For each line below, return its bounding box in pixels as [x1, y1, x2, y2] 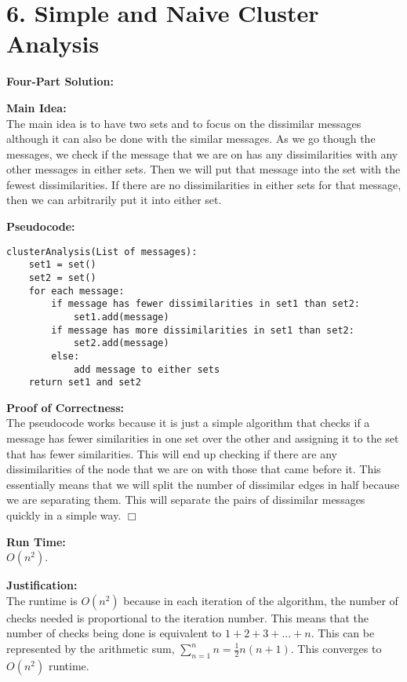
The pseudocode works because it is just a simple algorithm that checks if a [6, 414, 370, 431]
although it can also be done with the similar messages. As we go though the [6, 130, 376, 147]
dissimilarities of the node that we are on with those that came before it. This [6, 461, 381, 477]
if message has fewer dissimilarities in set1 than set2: [51, 298, 361, 310]
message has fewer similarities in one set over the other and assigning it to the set [6, 430, 399, 447]
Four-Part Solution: [6, 73, 114, 89]
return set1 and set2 [28, 377, 141, 388]
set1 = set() [28, 259, 96, 271]
